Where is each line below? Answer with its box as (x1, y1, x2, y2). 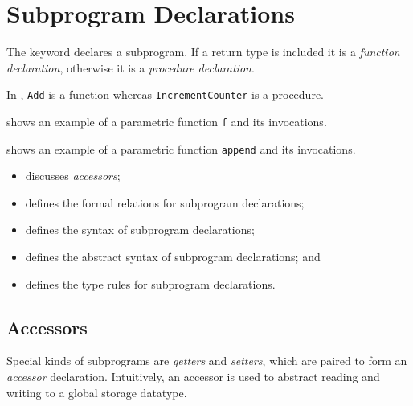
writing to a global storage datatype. (6, 383, 187, 400)
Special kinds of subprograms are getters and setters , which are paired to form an (6, 352, 407, 369)
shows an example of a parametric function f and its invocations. (6, 113, 327, 129)
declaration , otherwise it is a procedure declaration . (6, 59, 255, 76)
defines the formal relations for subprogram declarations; (25, 194, 305, 211)
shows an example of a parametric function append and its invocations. (6, 140, 356, 157)
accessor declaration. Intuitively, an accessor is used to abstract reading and (6, 368, 380, 385)
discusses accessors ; (25, 167, 121, 184)
